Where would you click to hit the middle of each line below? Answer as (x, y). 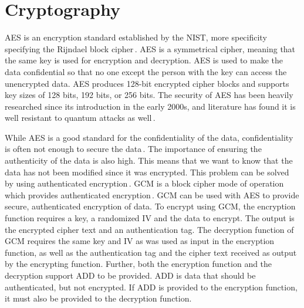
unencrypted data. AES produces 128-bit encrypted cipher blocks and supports (147, 83)
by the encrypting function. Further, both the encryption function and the (139, 264)
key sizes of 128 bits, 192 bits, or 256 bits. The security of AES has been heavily (149, 95)
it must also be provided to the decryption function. (98, 298)
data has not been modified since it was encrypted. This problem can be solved (147, 172)
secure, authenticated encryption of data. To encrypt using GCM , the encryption (150, 206)
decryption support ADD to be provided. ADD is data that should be (130, 275)
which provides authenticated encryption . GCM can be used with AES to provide (152, 194)
